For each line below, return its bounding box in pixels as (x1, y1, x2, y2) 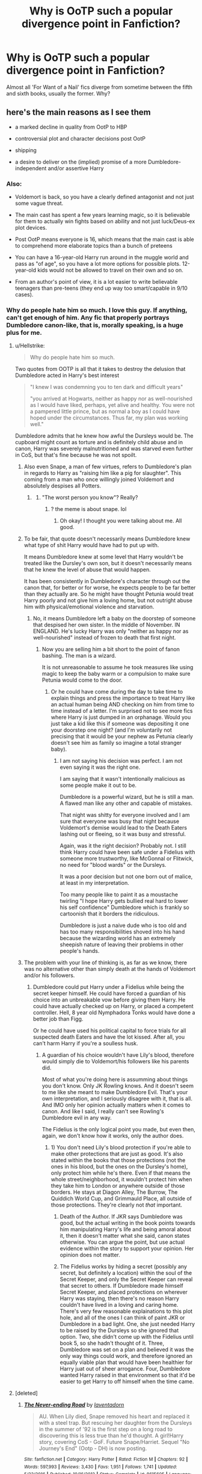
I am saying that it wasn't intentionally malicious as (60, 775, 185, 783)
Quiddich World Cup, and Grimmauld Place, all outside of (50, 1195, 192, 1202)
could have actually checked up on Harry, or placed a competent (32, 1003, 194, 1010)
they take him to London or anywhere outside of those (50, 1182, 185, 1190)
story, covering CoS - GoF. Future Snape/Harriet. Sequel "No (38, 1439, 190, 1446)
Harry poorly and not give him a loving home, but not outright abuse (23, 597, 192, 604)
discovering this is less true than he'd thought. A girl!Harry (38, 1432, 184, 1439)
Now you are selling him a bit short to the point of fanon (41, 646, 180, 653)
